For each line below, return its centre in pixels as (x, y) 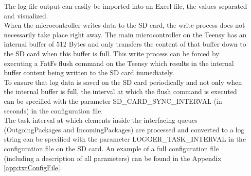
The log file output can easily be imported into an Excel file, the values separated (125, 6)
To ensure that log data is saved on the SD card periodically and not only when (123, 82)
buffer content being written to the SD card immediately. (89, 72)
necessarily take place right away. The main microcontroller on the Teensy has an (125, 34)
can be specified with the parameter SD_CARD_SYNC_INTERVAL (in (113, 101)
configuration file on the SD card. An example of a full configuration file (111, 148)
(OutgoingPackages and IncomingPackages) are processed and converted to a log (124, 129)
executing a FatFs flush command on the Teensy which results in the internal (119, 63)
